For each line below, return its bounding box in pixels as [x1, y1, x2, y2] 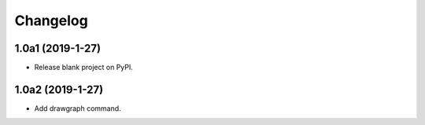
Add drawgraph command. [34, 103, 121, 113]
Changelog [14, 12, 88, 29]
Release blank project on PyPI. [34, 63, 134, 72]
